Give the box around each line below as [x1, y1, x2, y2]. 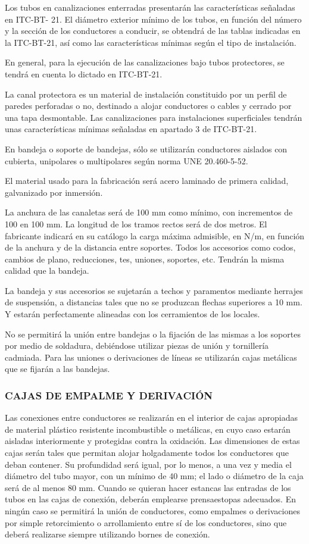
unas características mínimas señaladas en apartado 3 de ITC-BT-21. [5, 123, 257, 135]
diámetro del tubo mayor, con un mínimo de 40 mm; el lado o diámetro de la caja [5, 470, 304, 482]
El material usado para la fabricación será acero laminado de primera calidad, [5, 174, 289, 187]
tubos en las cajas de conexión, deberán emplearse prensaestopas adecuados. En [5, 493, 296, 505]
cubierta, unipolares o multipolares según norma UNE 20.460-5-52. [5, 154, 248, 167]
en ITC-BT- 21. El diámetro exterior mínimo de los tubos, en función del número [5, 12, 302, 25]
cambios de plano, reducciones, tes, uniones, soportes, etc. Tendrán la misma [5, 252, 285, 265]
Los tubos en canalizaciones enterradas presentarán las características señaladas [5, 1, 295, 13]
